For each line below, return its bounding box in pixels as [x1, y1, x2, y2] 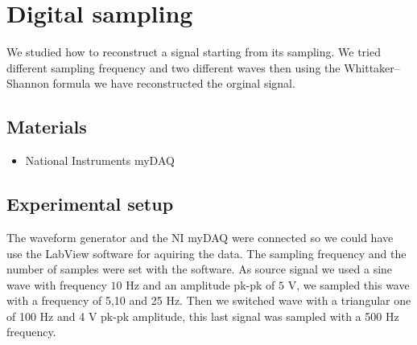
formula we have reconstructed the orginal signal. [52, 75, 295, 92]
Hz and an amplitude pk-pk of [126, 276, 275, 293]
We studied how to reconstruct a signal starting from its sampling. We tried [6, 43, 381, 60]
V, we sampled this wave [287, 276, 410, 293]
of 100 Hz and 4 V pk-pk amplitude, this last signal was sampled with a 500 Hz [6, 307, 399, 324]
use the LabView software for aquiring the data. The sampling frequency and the [6, 244, 407, 261]
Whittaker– [344, 59, 400, 76]
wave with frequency [6, 276, 107, 293]
